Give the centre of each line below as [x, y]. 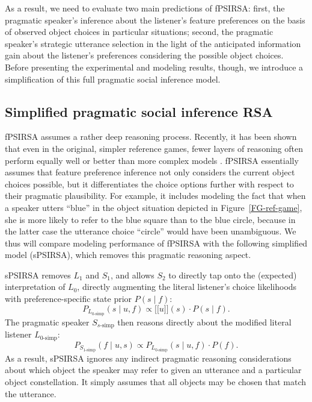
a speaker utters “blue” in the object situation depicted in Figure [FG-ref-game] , [154, 207]
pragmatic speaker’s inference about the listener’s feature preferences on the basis [155, 20]
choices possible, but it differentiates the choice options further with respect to [149, 184]
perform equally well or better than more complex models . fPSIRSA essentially [152, 160]
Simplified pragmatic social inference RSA [139, 111]
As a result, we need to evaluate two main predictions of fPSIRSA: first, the [145, 8]
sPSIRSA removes [38, 275]
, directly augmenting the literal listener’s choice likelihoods [187, 287]
